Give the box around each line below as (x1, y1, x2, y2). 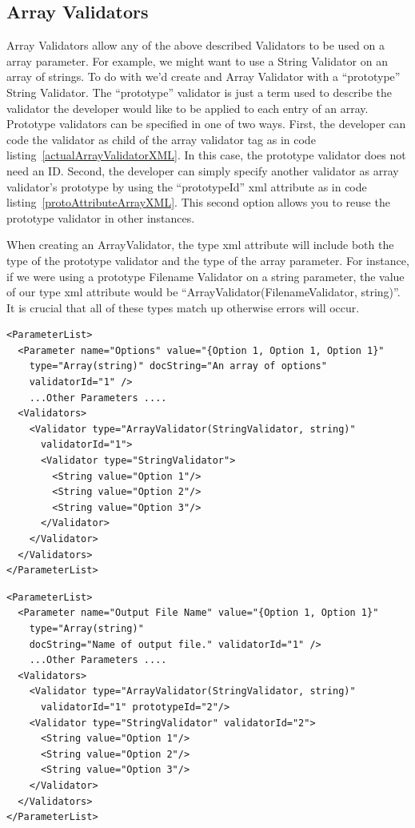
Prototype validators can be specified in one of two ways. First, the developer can (6, 115, 406, 132)
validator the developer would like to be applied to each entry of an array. (6, 99, 369, 116)
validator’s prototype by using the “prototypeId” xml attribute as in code (6, 178, 367, 195)
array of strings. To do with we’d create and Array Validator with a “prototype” (6, 68, 401, 85)
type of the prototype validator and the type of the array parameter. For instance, (6, 251, 409, 268)
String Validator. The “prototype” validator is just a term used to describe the (6, 83, 393, 100)
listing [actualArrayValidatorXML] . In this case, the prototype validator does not (6, 147, 406, 163)
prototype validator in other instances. (6, 209, 195, 226)
